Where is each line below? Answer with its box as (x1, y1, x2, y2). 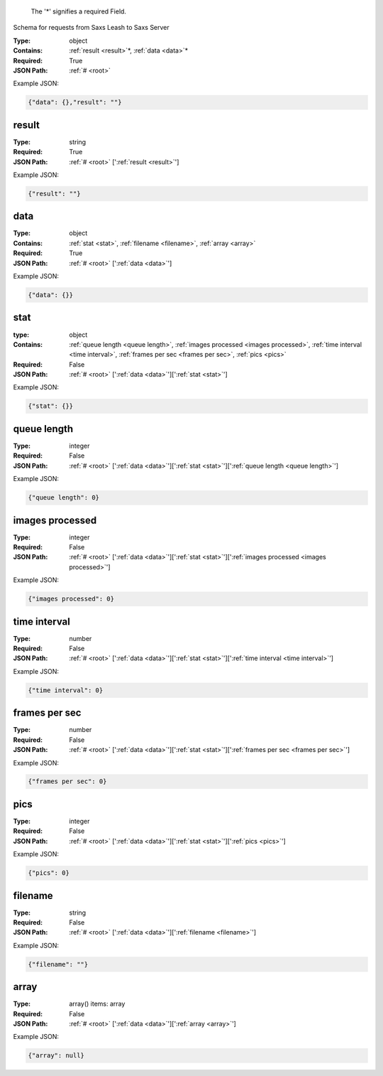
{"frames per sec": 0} (28, 778, 107, 785)
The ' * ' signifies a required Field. (30, 7, 127, 16)
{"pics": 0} (28, 869, 70, 877)
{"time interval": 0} (28, 686, 104, 694)
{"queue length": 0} (28, 494, 99, 502)
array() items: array (69, 999, 126, 1008)
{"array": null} (28, 1052, 85, 1060)
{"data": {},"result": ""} (28, 98, 122, 107)
